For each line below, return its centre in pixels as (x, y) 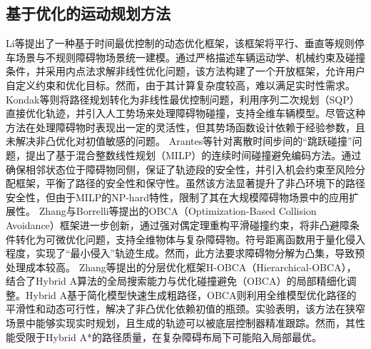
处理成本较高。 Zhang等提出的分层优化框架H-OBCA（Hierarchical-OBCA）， (181, 267)
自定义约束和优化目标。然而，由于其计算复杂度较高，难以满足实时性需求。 (181, 85)
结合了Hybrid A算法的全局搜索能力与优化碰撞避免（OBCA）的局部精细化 (176, 281)
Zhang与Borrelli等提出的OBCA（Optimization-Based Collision (178, 211)
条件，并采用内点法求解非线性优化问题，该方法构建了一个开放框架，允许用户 (185, 71)
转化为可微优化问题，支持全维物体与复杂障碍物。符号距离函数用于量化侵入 (190, 239)
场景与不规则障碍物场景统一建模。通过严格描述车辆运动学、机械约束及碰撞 (190, 57)
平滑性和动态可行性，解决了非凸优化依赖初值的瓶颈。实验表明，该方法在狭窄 (185, 309)
